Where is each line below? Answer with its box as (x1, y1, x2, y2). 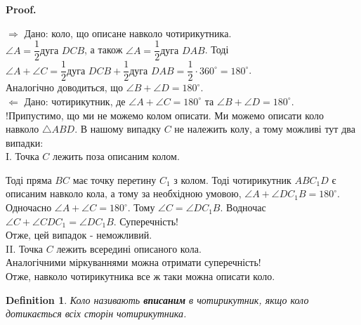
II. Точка (6, 241, 44, 256)
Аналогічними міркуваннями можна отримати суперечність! (6, 255, 261, 270)
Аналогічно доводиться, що (6, 80, 124, 95)
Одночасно (6, 200, 52, 215)
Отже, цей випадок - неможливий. (6, 227, 152, 242)
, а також (84, 42, 123, 57)
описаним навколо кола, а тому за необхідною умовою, (6, 186, 242, 201)
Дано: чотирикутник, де (24, 93, 126, 108)
